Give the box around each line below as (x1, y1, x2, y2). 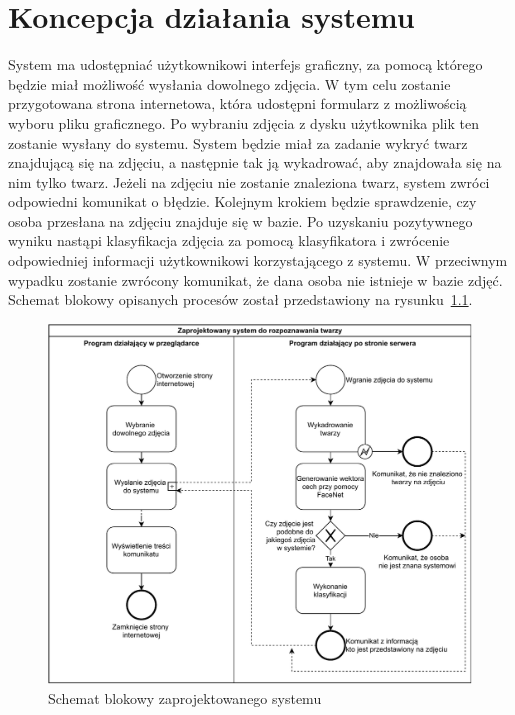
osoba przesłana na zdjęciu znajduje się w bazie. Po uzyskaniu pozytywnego (8, 210, 473, 231)
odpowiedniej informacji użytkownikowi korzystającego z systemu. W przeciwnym (8, 250, 508, 271)
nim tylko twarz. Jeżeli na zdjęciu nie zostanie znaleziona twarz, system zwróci (8, 171, 490, 192)
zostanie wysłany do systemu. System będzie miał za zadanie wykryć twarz (8, 132, 468, 153)
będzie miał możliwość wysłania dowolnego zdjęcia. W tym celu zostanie (8, 73, 451, 94)
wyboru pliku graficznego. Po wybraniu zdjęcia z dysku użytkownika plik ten (8, 112, 480, 133)
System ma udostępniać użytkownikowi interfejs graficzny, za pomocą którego (8, 54, 483, 75)
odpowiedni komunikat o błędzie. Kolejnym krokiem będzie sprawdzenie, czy (8, 191, 477, 212)
